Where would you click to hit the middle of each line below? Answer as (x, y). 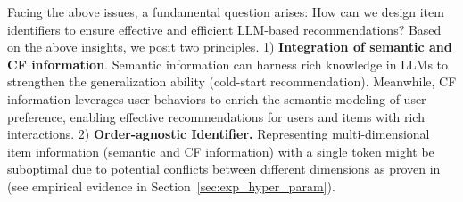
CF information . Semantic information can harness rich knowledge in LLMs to (228, 64)
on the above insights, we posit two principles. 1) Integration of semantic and (230, 47)
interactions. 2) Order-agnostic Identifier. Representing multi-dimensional (219, 134)
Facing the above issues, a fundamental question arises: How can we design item (226, 12)
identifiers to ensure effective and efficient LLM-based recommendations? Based (224, 29)
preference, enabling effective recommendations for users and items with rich (216, 116)
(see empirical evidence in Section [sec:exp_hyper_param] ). (171, 186)
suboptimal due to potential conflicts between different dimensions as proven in (224, 169)
